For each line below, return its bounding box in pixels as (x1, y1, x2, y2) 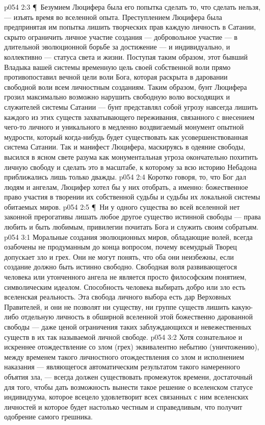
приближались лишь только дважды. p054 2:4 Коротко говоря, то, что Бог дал (4, 171, 246, 182)
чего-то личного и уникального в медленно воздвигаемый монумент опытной (4, 121, 244, 132)
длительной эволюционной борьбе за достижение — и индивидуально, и (4, 41, 230, 52)
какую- (231, 301, 253, 312)
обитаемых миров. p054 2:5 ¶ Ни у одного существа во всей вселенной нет (4, 201, 240, 212)
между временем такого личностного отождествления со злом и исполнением (4, 351, 244, 362)
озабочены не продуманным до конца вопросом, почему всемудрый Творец (4, 241, 237, 252)
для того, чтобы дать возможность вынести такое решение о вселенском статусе (4, 381, 253, 392)
